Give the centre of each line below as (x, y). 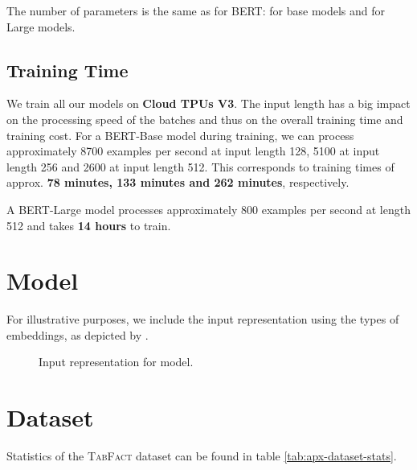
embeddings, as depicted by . (78, 334)
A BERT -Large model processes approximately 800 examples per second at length (208, 209)
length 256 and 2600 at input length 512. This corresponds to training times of (200, 166)
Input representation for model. (116, 362)
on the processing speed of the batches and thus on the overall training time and (205, 119)
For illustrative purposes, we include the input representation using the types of (203, 319)
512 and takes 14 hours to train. (89, 225)
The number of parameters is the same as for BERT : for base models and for (196, 10)
